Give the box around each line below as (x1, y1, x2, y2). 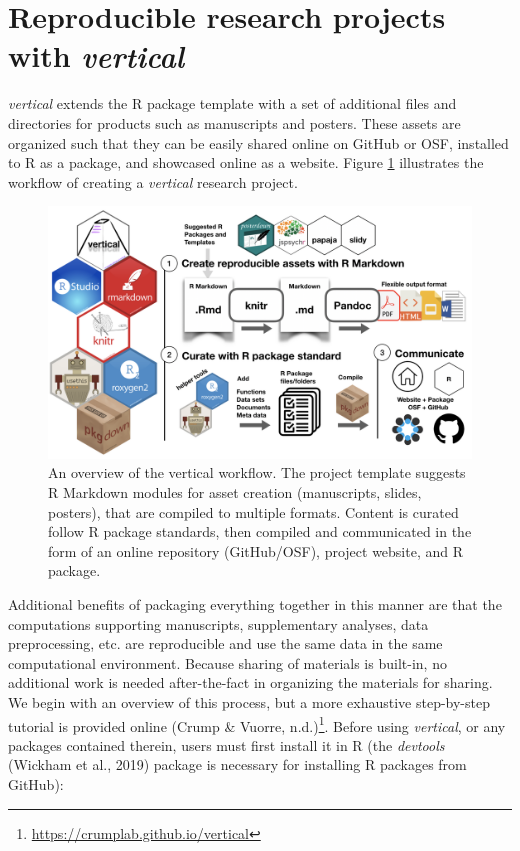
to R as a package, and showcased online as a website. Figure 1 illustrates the (8, 152, 484, 173)
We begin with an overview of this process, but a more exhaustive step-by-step (8, 691, 490, 712)
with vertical (8, 35, 185, 77)
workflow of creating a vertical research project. (8, 171, 298, 192)
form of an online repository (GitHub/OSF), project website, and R (48, 540, 464, 561)
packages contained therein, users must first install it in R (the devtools (8, 734, 445, 755)
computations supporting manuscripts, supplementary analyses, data (8, 613, 429, 634)
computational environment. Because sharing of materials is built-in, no (8, 652, 447, 673)
